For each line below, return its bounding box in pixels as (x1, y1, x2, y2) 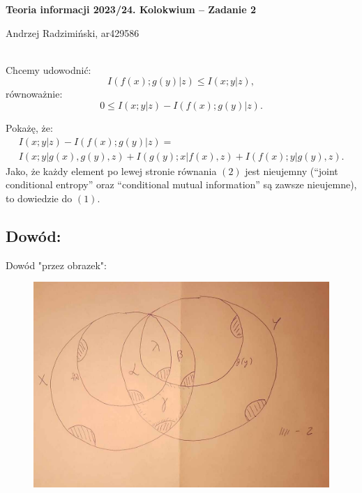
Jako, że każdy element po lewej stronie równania (6, 163, 217, 178)
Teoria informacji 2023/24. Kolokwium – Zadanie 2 (6, 2, 257, 16)
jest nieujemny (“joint (245, 163, 338, 178)
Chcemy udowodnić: (6, 62, 91, 77)
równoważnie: (6, 86, 63, 101)
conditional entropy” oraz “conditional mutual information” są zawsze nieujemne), (6, 177, 357, 192)
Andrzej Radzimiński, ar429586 (6, 25, 139, 40)
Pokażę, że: (6, 120, 53, 135)
